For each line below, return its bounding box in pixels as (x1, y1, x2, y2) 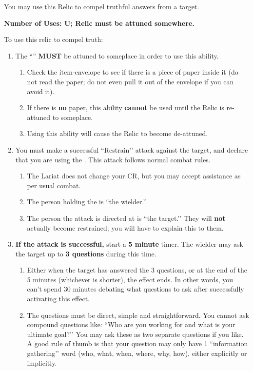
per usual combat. (27, 180, 81, 190)
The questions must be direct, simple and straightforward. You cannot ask (27, 310, 249, 320)
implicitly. (27, 357, 57, 368)
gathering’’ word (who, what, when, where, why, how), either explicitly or (27, 348, 247, 358)
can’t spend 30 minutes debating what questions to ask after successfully (27, 284, 244, 294)
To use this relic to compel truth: (4, 34, 103, 44)
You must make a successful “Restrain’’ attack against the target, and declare (15, 144, 248, 155)
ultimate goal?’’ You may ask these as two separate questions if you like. (27, 329, 244, 339)
